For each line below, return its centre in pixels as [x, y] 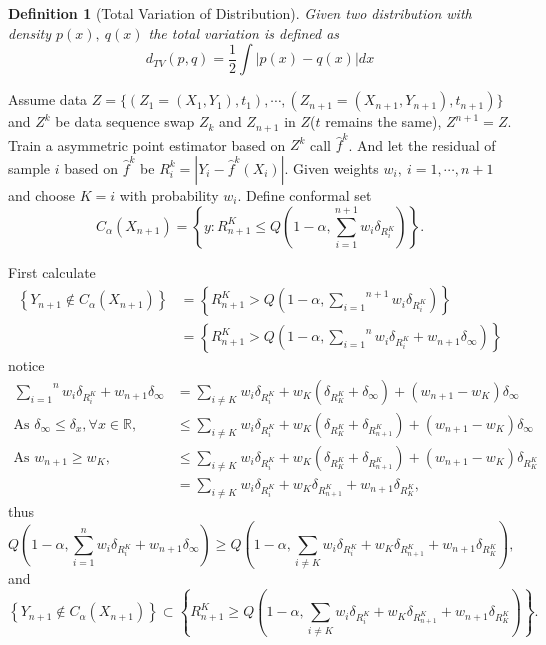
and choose [41, 194]
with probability [169, 194]
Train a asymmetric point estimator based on [147, 144]
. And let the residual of [422, 144]
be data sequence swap [125, 121]
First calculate [52, 271]
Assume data [48, 99]
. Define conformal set [304, 194]
